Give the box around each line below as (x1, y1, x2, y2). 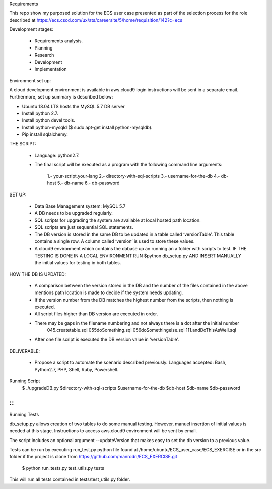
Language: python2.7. (34, 152, 80, 159)
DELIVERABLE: (9, 348, 40, 354)
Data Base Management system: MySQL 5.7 (34, 203, 126, 209)
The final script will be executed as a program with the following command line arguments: (34, 162, 223, 168)
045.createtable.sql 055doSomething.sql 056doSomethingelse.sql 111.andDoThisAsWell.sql (47, 327, 236, 333)
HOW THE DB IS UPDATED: (9, 271, 66, 277)
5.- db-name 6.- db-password (57, 180, 120, 186)
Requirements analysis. (34, 38, 83, 44)
